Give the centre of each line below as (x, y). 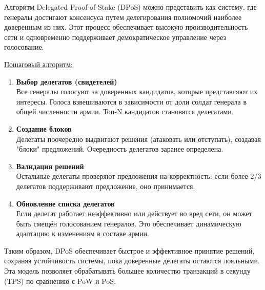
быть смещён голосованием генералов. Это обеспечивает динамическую (129, 223)
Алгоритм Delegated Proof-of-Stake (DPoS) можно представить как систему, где (130, 7)
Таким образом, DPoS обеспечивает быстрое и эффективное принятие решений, (129, 250)
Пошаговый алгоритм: (38, 64)
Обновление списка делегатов (65, 203)
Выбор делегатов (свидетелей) (67, 81)
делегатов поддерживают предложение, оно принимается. (106, 186)
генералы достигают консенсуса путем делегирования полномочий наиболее (123, 17)
